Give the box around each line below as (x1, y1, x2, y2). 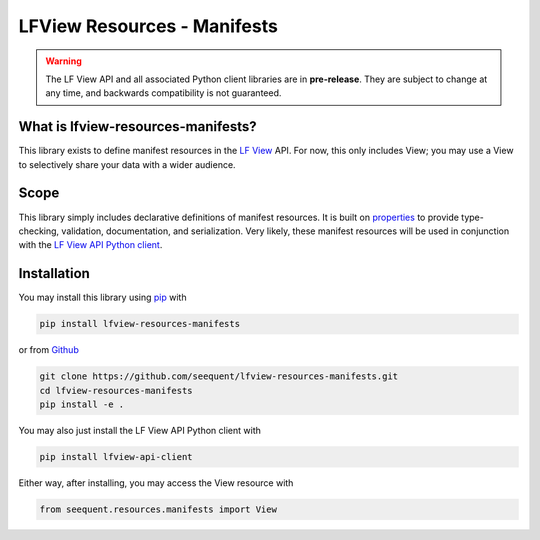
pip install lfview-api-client (39, 451, 194, 462)
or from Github (18, 344, 79, 356)
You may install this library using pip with (18, 291, 187, 304)
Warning (45, 55, 82, 67)
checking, (18, 225, 60, 237)
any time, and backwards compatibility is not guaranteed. (45, 87, 282, 99)
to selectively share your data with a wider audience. (18, 158, 236, 170)
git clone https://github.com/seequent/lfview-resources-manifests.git (39, 371, 399, 382)
